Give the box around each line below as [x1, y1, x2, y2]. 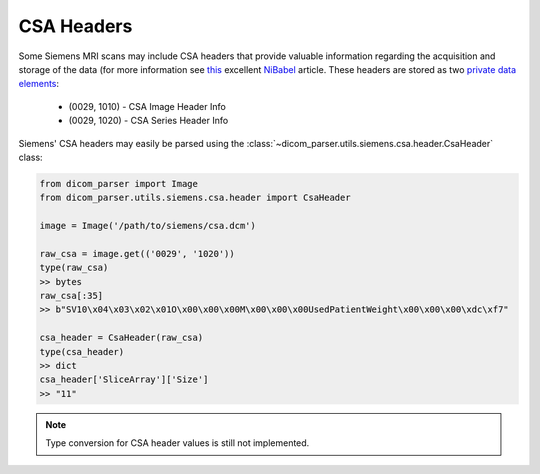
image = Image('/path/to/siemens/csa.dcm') [39, 220, 257, 232]
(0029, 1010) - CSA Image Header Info [68, 100, 227, 112]
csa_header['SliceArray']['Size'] [39, 374, 209, 385]
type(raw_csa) [39, 262, 109, 274]
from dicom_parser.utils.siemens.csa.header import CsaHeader [39, 192, 351, 204]
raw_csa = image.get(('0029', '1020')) [39, 248, 235, 259]
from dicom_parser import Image [39, 178, 199, 189]
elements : [18, 78, 60, 90]
